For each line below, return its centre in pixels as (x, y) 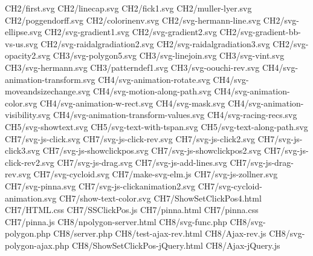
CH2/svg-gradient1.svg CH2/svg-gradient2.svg (131, 32)
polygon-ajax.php (37, 245)
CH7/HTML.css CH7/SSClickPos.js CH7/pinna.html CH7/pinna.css (132, 210)
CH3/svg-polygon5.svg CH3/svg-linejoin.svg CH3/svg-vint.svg (169, 55)
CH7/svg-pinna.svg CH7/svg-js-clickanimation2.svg (100, 185)
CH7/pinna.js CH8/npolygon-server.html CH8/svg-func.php (116, 221)
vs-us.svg (21, 43)
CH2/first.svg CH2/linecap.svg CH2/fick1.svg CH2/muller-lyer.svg (128, 8)
